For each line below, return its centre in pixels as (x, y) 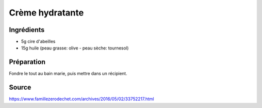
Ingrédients (27, 30)
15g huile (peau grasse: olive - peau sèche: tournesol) (75, 48)
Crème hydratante (46, 13)
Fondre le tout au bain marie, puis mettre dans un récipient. (68, 74)
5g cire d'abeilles (38, 42)
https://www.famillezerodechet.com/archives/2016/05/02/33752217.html (82, 99)
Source (20, 87)
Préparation (27, 62)
